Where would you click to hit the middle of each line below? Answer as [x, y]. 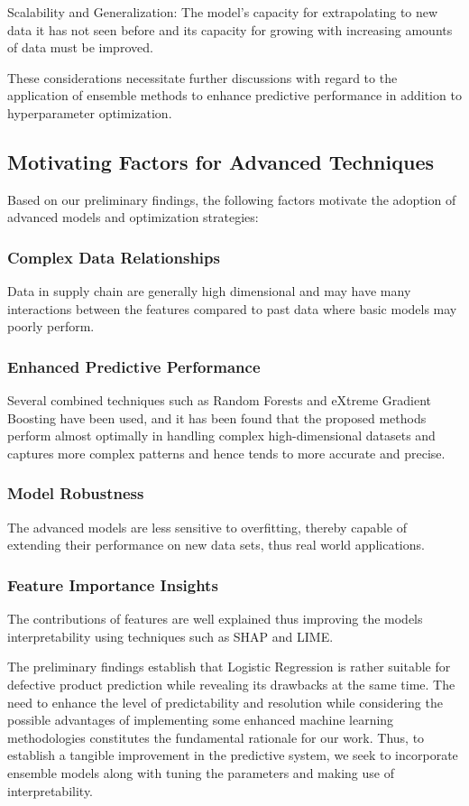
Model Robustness [76, 493]
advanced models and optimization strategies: [133, 217]
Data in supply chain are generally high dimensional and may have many [209, 291]
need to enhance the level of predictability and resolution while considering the [225, 702]
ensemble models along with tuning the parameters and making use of [201, 772]
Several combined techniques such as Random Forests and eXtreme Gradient [219, 400]
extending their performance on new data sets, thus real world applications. [216, 545]
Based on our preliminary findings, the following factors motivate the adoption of [232, 199]
